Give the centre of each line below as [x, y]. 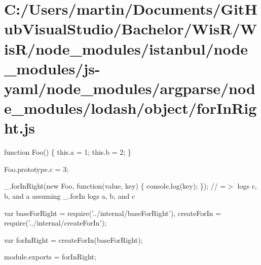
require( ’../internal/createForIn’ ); [55, 223]
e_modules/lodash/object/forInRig [130, 108]
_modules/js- [52, 68]
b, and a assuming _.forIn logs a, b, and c [70, 196]
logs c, [247, 186]
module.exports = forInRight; [50, 257]
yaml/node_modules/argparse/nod [130, 88]
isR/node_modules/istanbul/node [126, 48]
